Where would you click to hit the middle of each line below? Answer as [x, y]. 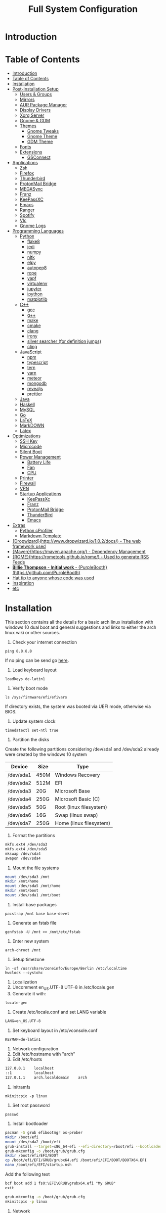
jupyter [34, 289]
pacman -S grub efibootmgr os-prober [44, 1133]
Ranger [27, 210]
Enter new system [31, 941]
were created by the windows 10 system [46, 754]
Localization [25, 982]
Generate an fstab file [34, 923]
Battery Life [39, 462]
